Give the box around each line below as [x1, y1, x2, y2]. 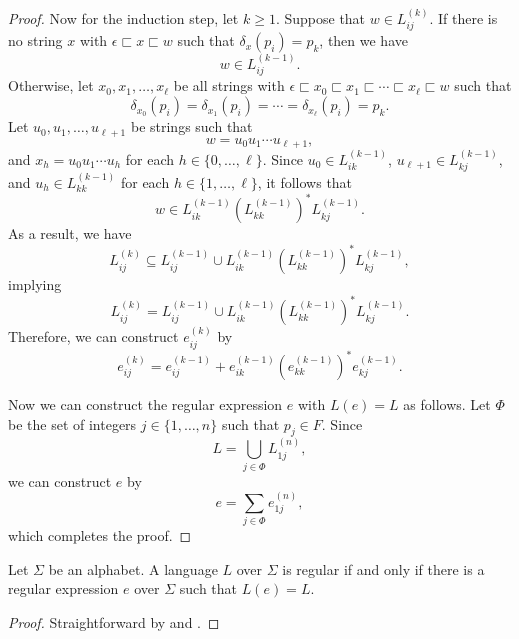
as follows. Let [403, 394, 491, 415]
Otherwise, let [8, 75, 94, 96]
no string [8, 30, 63, 51]
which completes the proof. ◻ [8, 525, 192, 546]
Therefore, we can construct [8, 326, 179, 347]
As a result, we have [8, 223, 132, 244]
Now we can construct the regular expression [8, 394, 283, 415]
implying [8, 274, 62, 295]
